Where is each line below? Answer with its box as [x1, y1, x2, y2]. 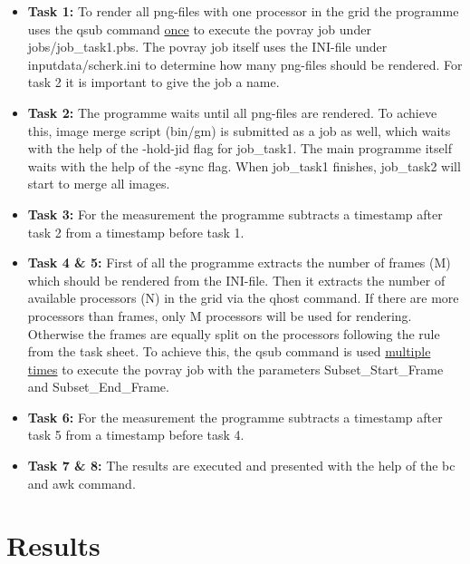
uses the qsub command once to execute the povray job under [27, 19, 371, 38]
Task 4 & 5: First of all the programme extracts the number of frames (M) [27, 253, 451, 272]
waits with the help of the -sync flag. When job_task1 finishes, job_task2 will [27, 156, 461, 175]
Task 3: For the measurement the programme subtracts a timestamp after [27, 204, 443, 223]
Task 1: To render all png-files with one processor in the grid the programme [27, 2, 459, 20]
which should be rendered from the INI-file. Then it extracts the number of [27, 270, 446, 289]
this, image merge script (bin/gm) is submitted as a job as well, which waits [27, 121, 451, 140]
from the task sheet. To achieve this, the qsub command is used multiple [27, 342, 431, 361]
